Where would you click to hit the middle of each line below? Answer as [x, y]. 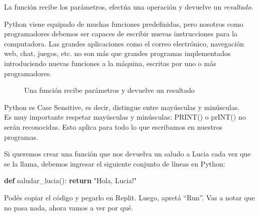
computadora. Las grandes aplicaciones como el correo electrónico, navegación [124, 43]
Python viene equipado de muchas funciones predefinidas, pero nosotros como [124, 23]
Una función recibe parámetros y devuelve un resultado [110, 90]
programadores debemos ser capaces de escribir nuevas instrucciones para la [121, 34]
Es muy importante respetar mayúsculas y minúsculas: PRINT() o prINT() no [125, 117]
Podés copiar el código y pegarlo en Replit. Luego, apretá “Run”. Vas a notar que [129, 197]
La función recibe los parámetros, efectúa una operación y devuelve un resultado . [129, 7]
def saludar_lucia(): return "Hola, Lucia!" [70, 180]
